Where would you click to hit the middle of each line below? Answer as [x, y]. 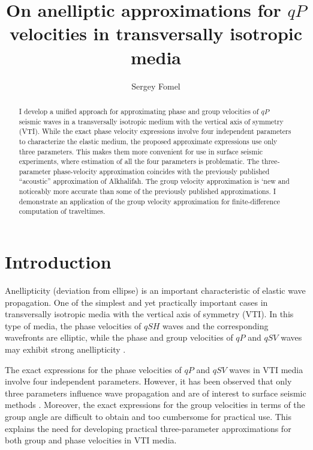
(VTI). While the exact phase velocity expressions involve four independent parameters [155, 131]
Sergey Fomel [156, 86]
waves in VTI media [266, 369]
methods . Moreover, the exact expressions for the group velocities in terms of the [155, 405]
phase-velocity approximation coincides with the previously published [161, 171]
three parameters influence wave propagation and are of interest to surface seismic [156, 393]
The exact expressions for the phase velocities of [93, 369]
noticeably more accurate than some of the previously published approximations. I [147, 191]
